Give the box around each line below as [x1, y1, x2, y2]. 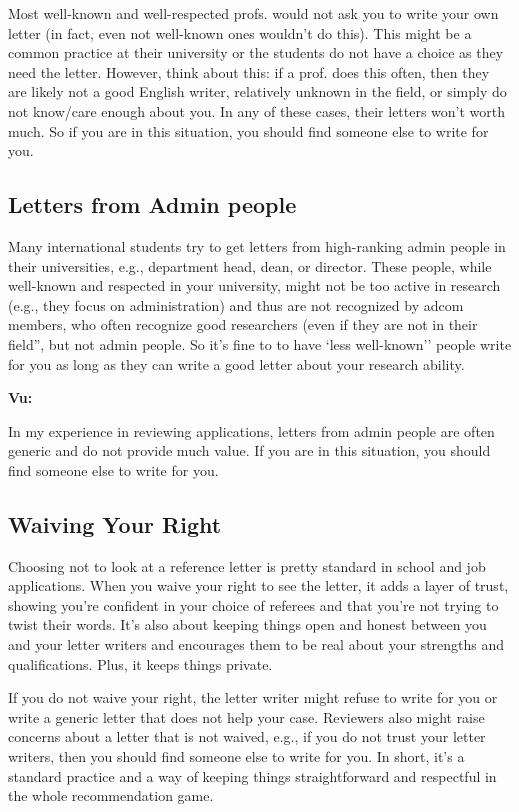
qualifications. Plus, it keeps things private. [8, 653, 273, 674]
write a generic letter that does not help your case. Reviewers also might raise [8, 706, 485, 727]
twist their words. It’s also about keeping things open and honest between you [8, 614, 487, 635]
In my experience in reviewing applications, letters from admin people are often [8, 420, 495, 441]
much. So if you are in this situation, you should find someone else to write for [8, 120, 489, 141]
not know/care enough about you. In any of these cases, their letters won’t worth [8, 100, 506, 121]
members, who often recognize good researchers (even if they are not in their [8, 314, 478, 335]
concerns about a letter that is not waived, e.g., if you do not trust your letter [8, 726, 486, 747]
